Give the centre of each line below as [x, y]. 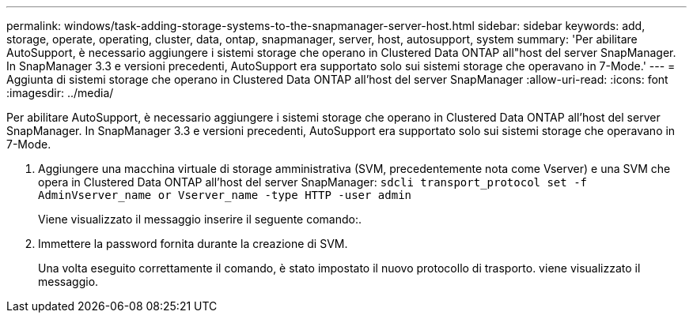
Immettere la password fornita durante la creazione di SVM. [193, 244]
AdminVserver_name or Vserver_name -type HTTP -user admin [225, 195]
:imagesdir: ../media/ [60, 93]
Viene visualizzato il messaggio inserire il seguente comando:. [200, 219]
